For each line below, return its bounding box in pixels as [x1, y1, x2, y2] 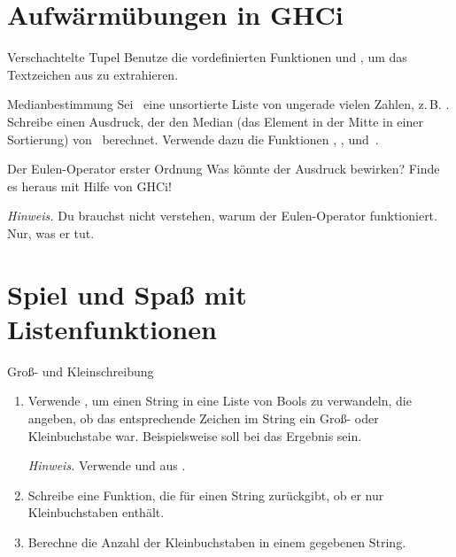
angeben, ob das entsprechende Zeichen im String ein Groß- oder [27, 408, 379, 427]
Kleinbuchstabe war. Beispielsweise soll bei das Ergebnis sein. [27, 426, 362, 445]
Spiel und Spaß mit [7, 275, 247, 312]
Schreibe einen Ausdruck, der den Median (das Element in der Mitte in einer [7, 112, 423, 130]
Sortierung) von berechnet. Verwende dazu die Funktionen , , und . [7, 129, 379, 148]
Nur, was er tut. [7, 223, 95, 242]
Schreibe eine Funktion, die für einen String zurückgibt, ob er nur [27, 485, 384, 504]
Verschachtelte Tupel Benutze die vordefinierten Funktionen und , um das [7, 48, 407, 66]
